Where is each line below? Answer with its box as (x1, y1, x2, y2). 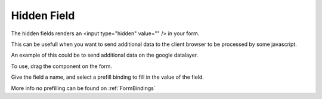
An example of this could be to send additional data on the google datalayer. (11, 51, 199, 59)
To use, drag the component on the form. (11, 63, 113, 70)
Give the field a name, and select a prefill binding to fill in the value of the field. (11, 73, 204, 81)
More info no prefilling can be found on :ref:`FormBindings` (11, 84, 156, 92)
